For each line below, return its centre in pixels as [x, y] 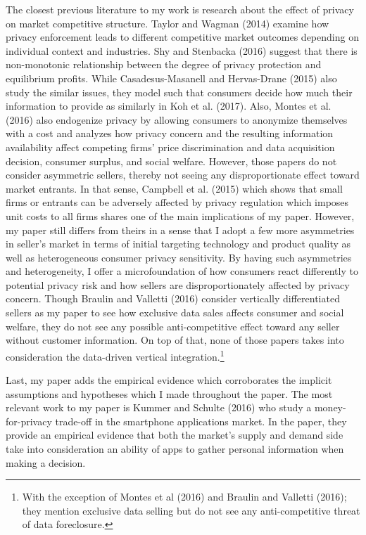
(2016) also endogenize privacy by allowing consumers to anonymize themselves [177, 119]
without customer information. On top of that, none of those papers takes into [175, 340]
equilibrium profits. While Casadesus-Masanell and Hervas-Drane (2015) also [171, 78]
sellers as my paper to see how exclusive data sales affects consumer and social [175, 312]
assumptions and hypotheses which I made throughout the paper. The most [169, 393]
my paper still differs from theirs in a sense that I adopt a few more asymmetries [180, 230]
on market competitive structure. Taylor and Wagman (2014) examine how [168, 23]
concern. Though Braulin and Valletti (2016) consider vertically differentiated [173, 298]
